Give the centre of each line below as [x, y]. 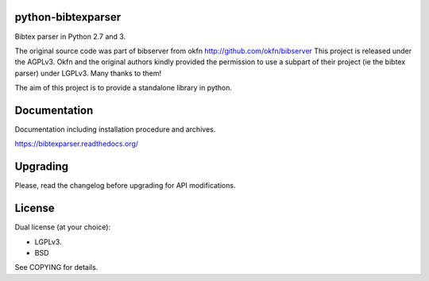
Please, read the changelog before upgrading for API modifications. [125, 186]
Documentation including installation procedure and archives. [115, 129]
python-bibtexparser [68, 17]
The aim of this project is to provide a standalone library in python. [124, 88]
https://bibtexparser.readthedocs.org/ [77, 144]
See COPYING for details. [56, 268]
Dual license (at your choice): [63, 227]
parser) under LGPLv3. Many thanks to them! [88, 73]
